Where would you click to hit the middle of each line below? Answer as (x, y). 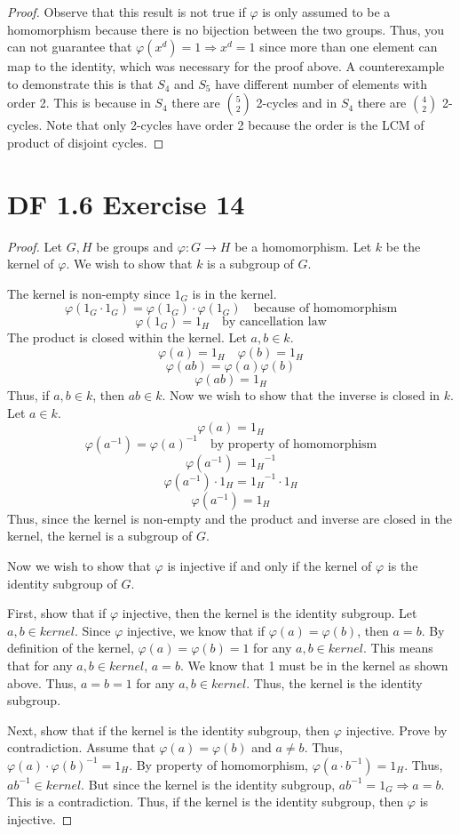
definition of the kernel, (71, 648)
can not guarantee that (70, 47)
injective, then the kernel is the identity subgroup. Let (270, 613)
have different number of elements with (321, 83)
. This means (398, 648)
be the (403, 246)
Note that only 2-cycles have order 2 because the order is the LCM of (235, 125)
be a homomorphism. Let (303, 246)
